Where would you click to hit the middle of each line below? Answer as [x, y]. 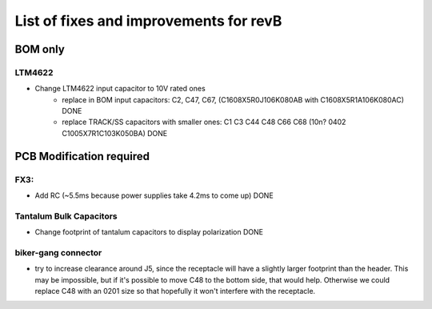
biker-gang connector [58, 252]
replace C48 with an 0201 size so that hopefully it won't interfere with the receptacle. [175, 291]
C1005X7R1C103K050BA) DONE [115, 133]
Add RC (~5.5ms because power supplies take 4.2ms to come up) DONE [154, 195]
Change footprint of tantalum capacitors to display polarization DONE [149, 232]
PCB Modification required [82, 156]
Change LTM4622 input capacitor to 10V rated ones [120, 89]
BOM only [40, 49]
